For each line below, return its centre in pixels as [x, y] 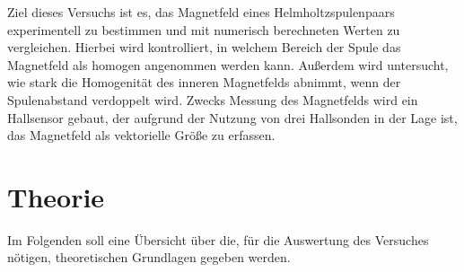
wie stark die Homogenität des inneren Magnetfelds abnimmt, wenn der [204, 82]
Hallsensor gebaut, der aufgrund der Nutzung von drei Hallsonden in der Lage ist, [232, 117]
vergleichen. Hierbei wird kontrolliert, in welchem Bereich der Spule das [204, 47]
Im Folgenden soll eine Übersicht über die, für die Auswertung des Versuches [218, 239]
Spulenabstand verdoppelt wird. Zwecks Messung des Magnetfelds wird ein [213, 99]
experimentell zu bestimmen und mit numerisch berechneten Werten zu [204, 29]
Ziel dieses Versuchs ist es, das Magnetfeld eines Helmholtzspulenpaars [201, 12]
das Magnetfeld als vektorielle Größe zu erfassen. [141, 135]
